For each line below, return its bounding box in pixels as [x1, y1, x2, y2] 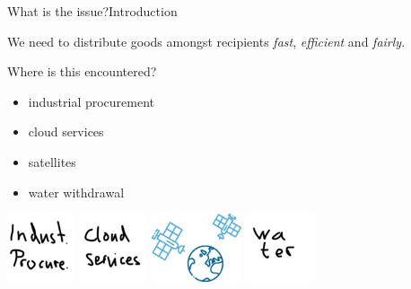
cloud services [28, 122, 104, 141]
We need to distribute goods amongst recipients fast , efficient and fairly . [7, 31, 406, 50]
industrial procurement [28, 92, 155, 110]
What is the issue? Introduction [7, 2, 178, 20]
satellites [28, 152, 76, 171]
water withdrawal [28, 182, 125, 201]
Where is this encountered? [7, 62, 157, 81]
